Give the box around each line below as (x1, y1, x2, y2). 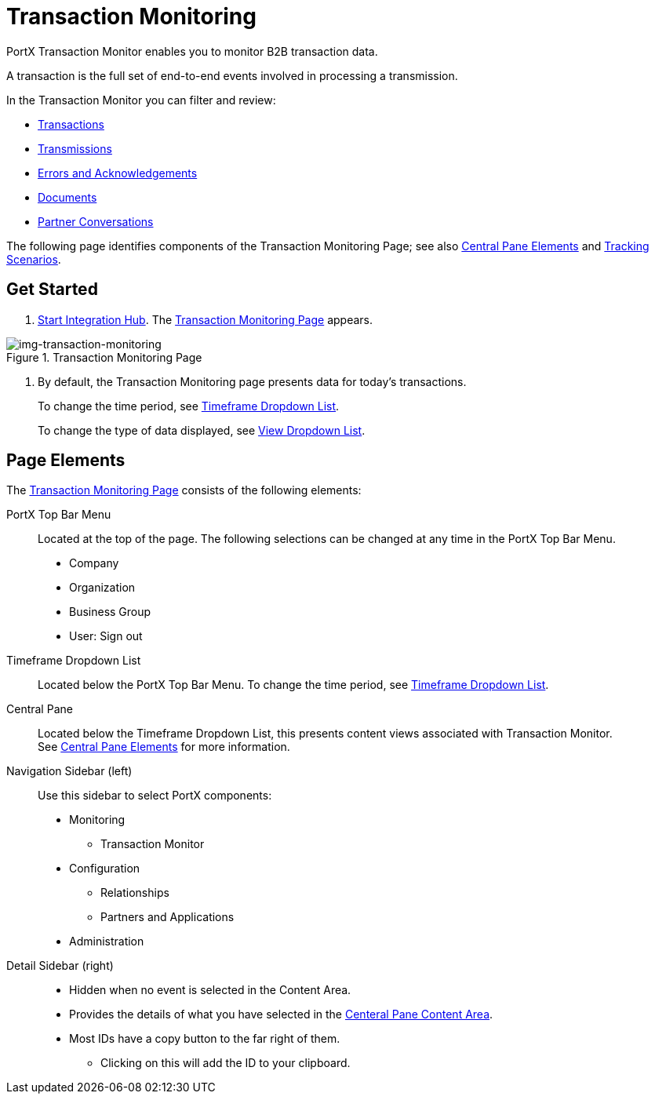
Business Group (69, 605, 151, 619)
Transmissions (38, 141, 112, 155)
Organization (69, 581, 136, 595)
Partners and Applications (100, 910, 235, 924)
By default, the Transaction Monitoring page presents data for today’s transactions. (38, 374, 467, 388)
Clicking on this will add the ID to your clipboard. (100, 1056, 351, 1070)
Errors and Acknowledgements (38, 166, 198, 180)
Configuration (69, 861, 140, 876)
